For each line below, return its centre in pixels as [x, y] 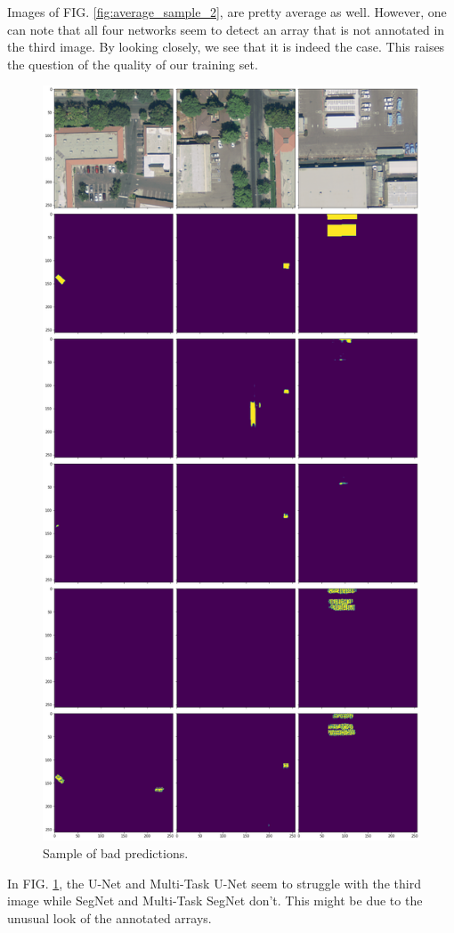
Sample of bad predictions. [116, 852]
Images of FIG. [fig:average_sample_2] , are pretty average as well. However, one [227, 12]
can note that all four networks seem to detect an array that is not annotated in [226, 29]
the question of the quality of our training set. [133, 64]
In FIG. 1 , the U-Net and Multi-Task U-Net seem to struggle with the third [214, 883]
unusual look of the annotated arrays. [109, 917]
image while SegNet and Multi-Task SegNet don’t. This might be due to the [215, 901]
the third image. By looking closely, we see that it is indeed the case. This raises [226, 47]
